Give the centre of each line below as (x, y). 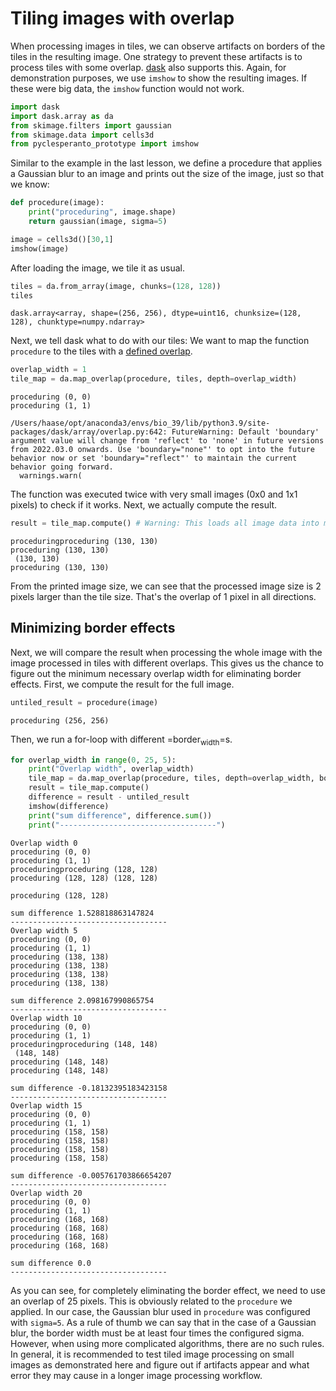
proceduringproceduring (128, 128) (84, 869)
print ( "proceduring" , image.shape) (102, 212)
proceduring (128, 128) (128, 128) (84, 878)
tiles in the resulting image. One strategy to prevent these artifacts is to (156, 56)
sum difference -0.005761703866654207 (91, 1175)
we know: (30, 184)
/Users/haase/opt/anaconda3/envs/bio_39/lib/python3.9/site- (140, 423)
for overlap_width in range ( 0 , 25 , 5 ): (93, 760)
